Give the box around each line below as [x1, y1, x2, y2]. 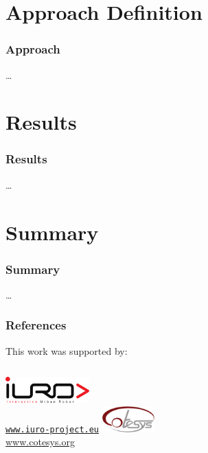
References [5, 316, 67, 334]
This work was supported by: [5, 343, 128, 358]
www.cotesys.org [5, 434, 75, 449]
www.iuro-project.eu [5, 424, 100, 434]
